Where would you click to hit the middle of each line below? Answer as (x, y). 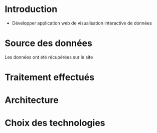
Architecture (32, 100)
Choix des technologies (55, 123)
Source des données (48, 43)
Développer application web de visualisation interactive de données (82, 23)
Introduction (31, 9)
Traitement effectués (50, 77)
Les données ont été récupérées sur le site (49, 57)
